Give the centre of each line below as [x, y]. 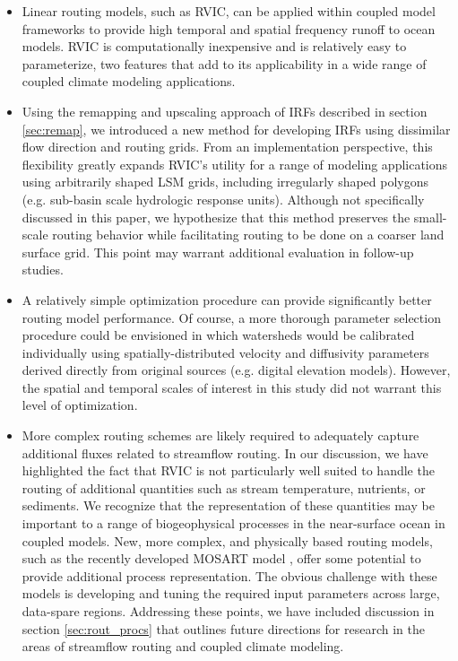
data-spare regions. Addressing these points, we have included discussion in [228, 611]
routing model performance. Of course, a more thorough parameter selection [231, 317]
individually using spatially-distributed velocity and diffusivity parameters [225, 352]
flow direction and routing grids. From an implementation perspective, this [227, 147]
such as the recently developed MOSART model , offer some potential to [221, 558]
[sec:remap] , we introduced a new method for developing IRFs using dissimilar [236, 129]
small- [430, 217]
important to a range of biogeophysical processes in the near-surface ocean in [233, 523]
